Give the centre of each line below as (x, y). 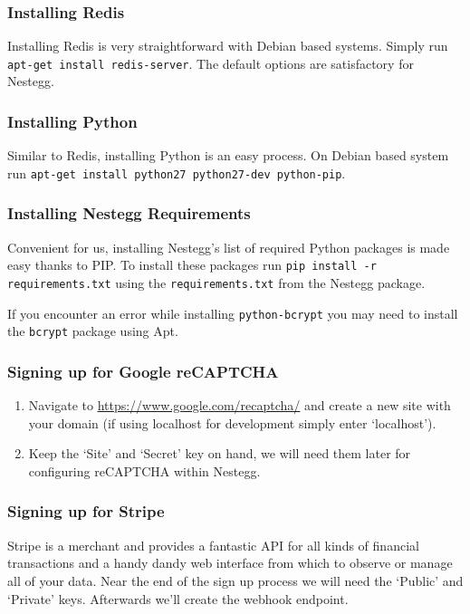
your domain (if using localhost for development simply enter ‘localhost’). (232, 422)
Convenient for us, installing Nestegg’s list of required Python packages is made (229, 247)
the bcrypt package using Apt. (93, 331)
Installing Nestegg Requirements (129, 213)
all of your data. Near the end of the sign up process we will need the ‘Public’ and (235, 580)
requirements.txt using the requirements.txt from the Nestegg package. (216, 283)
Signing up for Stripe (86, 511)
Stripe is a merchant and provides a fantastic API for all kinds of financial (213, 545)
